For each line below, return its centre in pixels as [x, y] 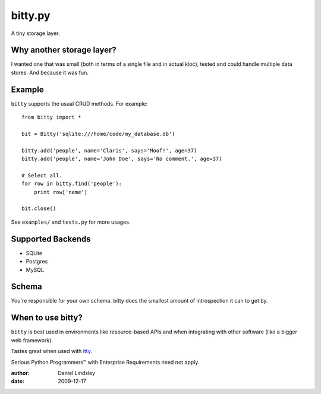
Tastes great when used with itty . [51, 351]
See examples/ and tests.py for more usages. [71, 222]
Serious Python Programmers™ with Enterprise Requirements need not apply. [105, 362]
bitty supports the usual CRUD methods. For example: [79, 103]
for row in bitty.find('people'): [72, 184]
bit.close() [39, 209]
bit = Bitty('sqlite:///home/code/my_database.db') [98, 134]
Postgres [37, 262]
